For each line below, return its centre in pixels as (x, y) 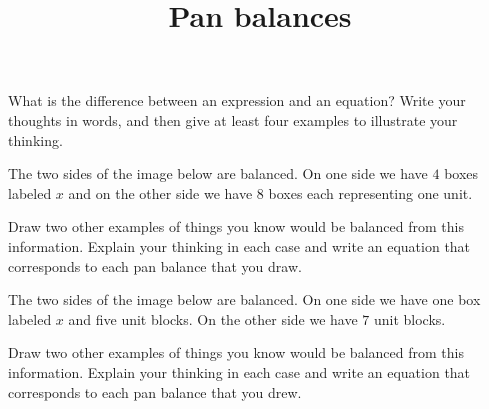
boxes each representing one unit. (370, 192)
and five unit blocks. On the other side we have (213, 318)
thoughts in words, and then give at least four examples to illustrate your (233, 119)
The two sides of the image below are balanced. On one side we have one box (244, 299)
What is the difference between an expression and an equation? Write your (237, 100)
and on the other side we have (160, 192)
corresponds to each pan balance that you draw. (155, 265)
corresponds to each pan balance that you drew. (155, 391)
